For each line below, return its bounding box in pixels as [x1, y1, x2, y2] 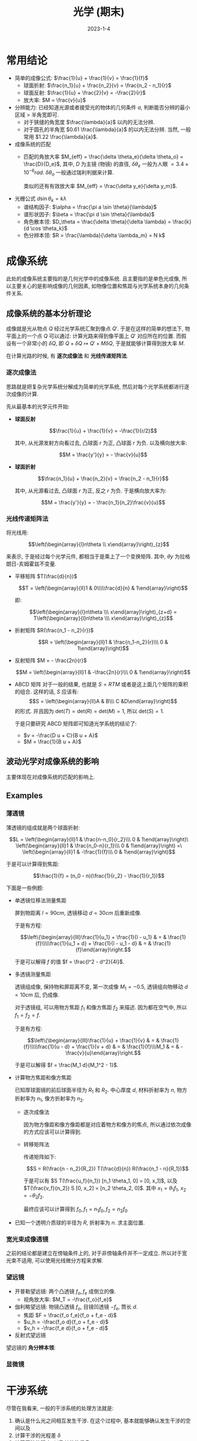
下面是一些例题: [6, 884, 44, 891]
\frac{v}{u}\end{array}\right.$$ [65, 1049, 141, 1056]
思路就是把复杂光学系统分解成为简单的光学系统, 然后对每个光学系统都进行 [6, 383, 184, 390]
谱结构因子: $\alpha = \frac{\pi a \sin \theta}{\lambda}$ [23, 203, 157, 210]
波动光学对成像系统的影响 [6, 757, 99, 767]
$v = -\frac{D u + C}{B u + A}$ [23, 732, 98, 739]
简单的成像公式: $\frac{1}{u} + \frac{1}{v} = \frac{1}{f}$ [14, 74, 149, 81]
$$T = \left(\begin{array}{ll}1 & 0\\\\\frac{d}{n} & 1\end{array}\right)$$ [18, 584, 188, 591]
